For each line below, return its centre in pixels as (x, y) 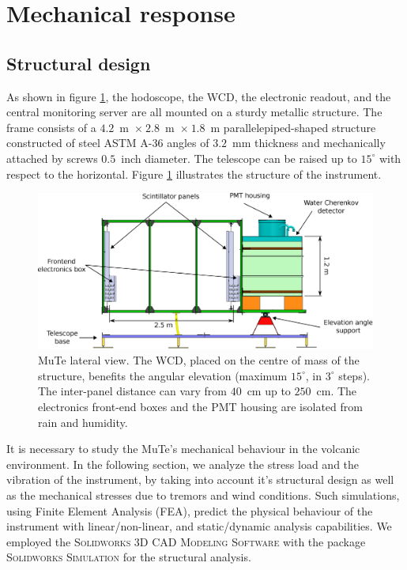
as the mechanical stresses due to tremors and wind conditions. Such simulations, (203, 495)
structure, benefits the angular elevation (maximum (163, 375)
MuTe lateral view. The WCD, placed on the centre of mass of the (199, 360)
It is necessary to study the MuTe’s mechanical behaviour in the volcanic (183, 449)
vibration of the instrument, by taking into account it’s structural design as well (200, 479)
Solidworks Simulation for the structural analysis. (129, 557)
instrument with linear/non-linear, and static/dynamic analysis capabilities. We (199, 526)
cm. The (337, 391)
